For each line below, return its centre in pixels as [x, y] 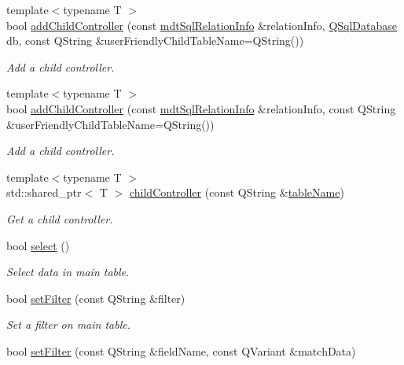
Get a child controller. [60, 218]
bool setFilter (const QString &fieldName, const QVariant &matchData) [181, 350]
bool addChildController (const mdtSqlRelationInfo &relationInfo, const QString [201, 108]
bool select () [38, 245]
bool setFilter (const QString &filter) [96, 298]
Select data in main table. [68, 272]
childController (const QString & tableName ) [237, 192]
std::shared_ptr [44, 192]
